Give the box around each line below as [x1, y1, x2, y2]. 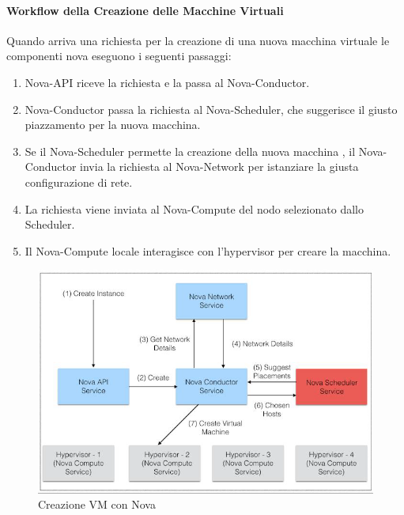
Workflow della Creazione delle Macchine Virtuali [6, 2, 284, 18]
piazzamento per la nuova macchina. [25, 116, 201, 133]
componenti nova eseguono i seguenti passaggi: [6, 47, 232, 64]
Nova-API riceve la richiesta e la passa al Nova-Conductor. [25, 74, 310, 90]
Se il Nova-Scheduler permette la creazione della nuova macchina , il [25, 142, 356, 159]
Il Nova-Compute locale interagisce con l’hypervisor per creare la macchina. [25, 242, 391, 259]
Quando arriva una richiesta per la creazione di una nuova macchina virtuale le [6, 32, 390, 48]
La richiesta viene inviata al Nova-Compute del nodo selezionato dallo [25, 200, 364, 217]
